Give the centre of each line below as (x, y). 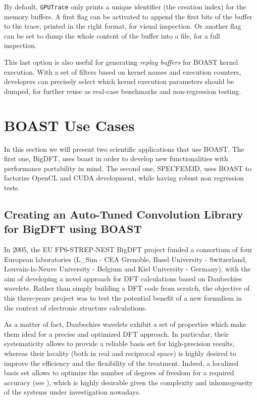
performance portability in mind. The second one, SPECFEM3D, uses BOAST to (128, 168)
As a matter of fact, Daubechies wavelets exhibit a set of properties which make (125, 324)
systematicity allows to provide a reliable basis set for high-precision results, (119, 343)
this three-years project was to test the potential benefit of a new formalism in (123, 298)
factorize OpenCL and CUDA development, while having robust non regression (124, 178)
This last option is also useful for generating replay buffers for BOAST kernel (121, 62)
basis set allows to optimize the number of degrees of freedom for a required (119, 373)
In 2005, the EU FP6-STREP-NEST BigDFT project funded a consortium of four (128, 249)
